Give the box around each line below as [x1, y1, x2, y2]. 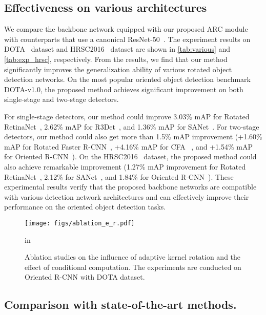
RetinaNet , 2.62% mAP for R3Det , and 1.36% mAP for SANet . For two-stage [4, 121, 259, 132]
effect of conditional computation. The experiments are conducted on [25, 261, 241, 272]
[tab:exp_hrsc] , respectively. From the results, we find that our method [4, 53, 228, 64]
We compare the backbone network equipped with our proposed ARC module [4, 24, 248, 34]
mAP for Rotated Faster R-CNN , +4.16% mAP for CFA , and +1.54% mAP [4, 141, 253, 152]
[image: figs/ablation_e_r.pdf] [25, 219, 135, 227]
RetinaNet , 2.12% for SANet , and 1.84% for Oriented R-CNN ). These [4, 171, 234, 182]
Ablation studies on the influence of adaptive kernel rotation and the [25, 251, 241, 262]
